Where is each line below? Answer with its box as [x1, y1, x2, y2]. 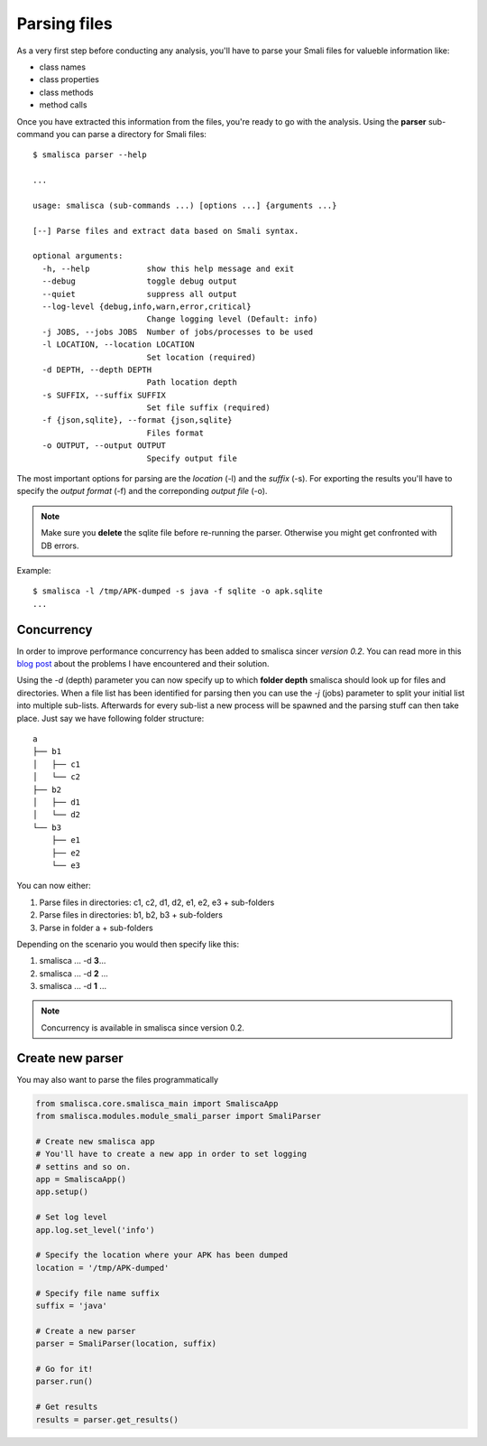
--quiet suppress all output [41, 289, 238, 299]
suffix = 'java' [35, 1301, 108, 1311]
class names [39, 61, 86, 72]
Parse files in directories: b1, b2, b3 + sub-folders [39, 910, 223, 920]
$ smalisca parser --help [32, 150, 148, 160]
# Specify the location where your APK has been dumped [35, 1250, 289, 1260]
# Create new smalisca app [35, 1136, 155, 1146]
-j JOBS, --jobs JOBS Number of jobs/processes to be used [41, 326, 314, 337]
